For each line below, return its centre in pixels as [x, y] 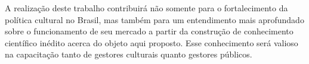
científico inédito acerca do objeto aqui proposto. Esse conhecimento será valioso [152, 42]
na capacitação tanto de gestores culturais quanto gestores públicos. [129, 54]
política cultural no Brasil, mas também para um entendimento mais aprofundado [154, 19]
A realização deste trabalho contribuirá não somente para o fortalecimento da [146, 8]
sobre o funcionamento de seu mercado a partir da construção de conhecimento [149, 31]
